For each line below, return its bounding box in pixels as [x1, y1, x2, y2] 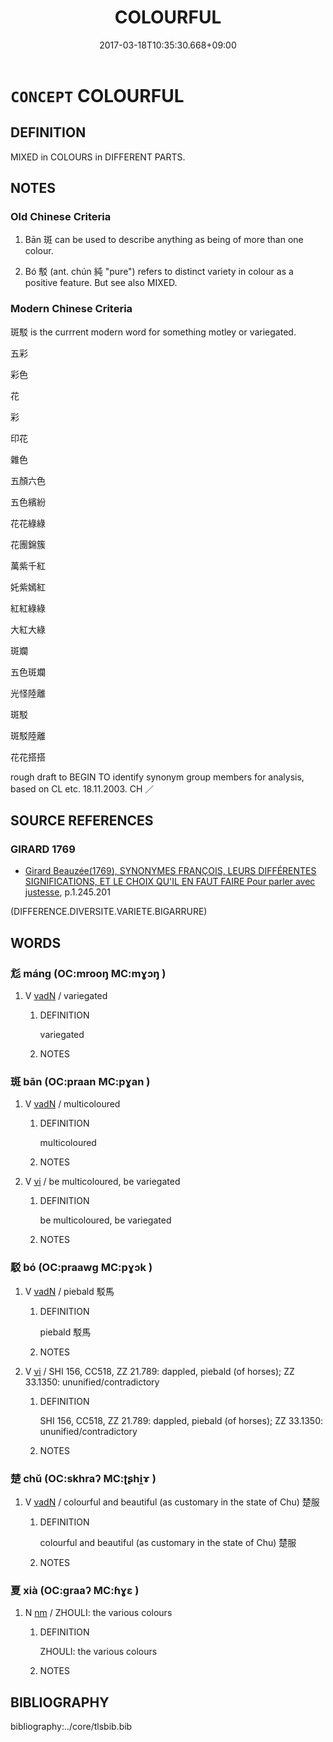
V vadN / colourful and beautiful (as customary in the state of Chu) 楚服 [24, 1496, 320, 1508]
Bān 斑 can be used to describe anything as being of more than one [24, 234, 304, 246]
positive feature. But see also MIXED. [24, 277, 178, 289]
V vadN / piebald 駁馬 [24, 1285, 115, 1297]
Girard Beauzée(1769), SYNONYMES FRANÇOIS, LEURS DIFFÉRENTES [24, 865, 317, 877]
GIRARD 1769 [10, 842, 76, 856]
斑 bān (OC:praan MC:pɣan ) [10, 1075, 151, 1089]
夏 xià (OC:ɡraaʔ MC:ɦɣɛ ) [10, 1583, 140, 1597]
